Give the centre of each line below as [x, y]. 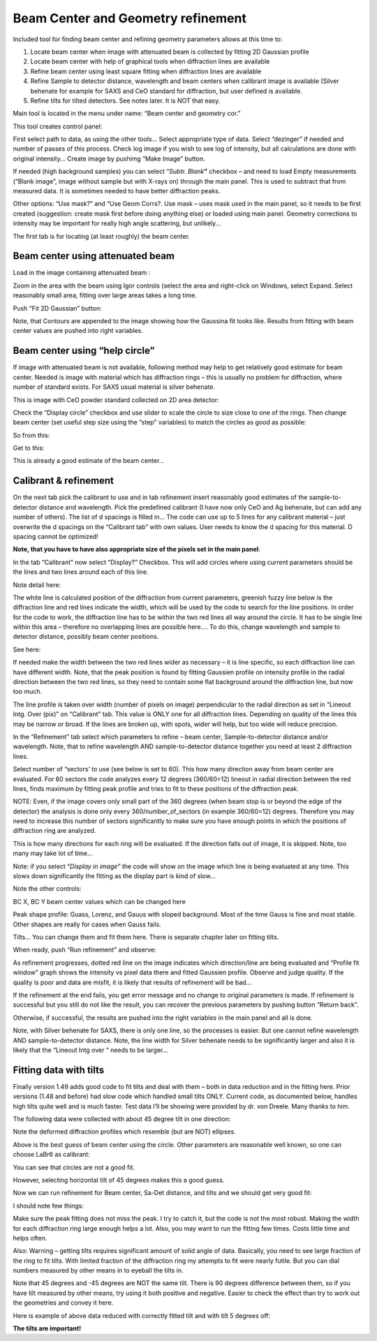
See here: [27, 649]
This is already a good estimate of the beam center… [89, 461]
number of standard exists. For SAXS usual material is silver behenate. [114, 387]
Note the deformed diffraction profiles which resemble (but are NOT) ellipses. [125, 1132]
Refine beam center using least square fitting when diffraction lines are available [146, 71]
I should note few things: [48, 1206]
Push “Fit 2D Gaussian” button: [58, 308]
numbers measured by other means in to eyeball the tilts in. [98, 1270]
